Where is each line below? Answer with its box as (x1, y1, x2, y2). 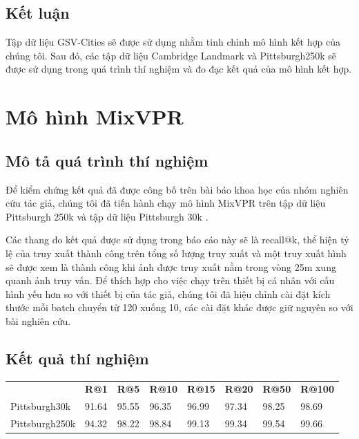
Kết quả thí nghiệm (6, 347, 149, 368)
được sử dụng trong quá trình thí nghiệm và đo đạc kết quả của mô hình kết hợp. (6, 62, 352, 76)
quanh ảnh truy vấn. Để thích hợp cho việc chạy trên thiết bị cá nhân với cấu (6, 273, 335, 288)
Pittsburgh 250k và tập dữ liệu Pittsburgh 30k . (6, 209, 208, 223)
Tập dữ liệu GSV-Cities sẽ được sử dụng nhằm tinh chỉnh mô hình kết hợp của (6, 35, 340, 49)
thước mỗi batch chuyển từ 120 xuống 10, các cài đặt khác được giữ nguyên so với (6, 300, 353, 315)
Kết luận (6, 2, 70, 24)
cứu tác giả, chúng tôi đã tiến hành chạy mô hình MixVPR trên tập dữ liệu (6, 196, 326, 210)
